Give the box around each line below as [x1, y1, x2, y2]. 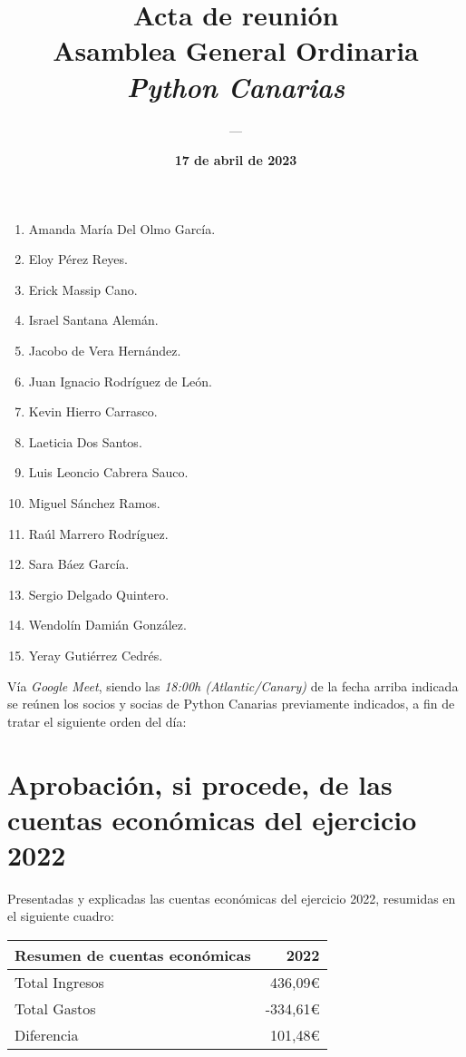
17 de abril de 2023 [174, 151, 297, 170]
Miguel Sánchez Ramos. [28, 494, 160, 513]
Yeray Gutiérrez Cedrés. [28, 646, 163, 664]
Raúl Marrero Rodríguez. [28, 524, 169, 543]
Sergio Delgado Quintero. [28, 584, 170, 603]
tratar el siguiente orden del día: [7, 711, 187, 730]
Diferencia [15, 1024, 79, 1046]
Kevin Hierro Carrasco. [28, 402, 158, 421]
